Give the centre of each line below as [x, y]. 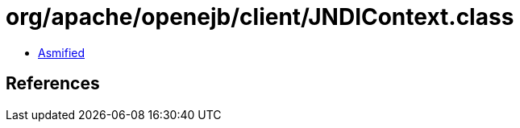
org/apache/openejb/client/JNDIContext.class [260, 17]
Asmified [62, 52]
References [53, 84]
